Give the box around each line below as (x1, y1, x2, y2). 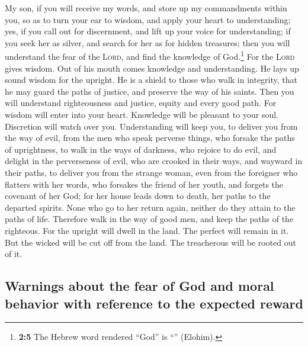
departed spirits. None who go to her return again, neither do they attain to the (5, 201, 296, 213)
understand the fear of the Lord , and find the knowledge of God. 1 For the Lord (5, 49, 295, 63)
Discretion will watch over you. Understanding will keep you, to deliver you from (5, 120, 298, 132)
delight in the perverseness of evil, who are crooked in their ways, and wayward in (5, 155, 303, 167)
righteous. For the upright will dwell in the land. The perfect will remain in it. (5, 224, 289, 236)
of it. (5, 248, 23, 260)
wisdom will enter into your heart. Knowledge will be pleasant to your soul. (5, 108, 278, 120)
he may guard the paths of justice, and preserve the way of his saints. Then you (5, 85, 294, 97)
